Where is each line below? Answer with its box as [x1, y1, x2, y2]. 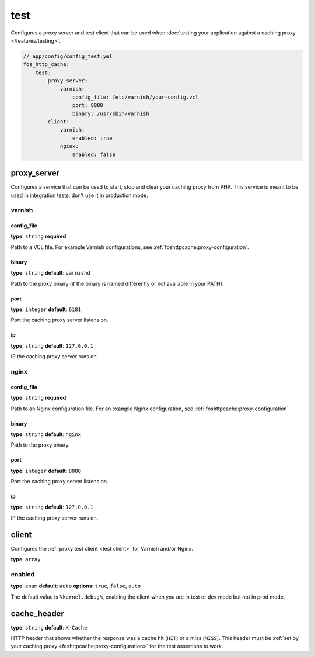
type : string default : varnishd [10, 269, 90, 276]
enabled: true [72, 134, 113, 141]
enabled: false [72, 151, 116, 158]
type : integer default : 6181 [10, 306, 82, 313]
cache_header [10, 608, 64, 618]
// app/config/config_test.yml [23, 53, 113, 60]
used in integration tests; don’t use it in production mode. [10, 192, 148, 199]
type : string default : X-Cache [10, 624, 87, 631]
